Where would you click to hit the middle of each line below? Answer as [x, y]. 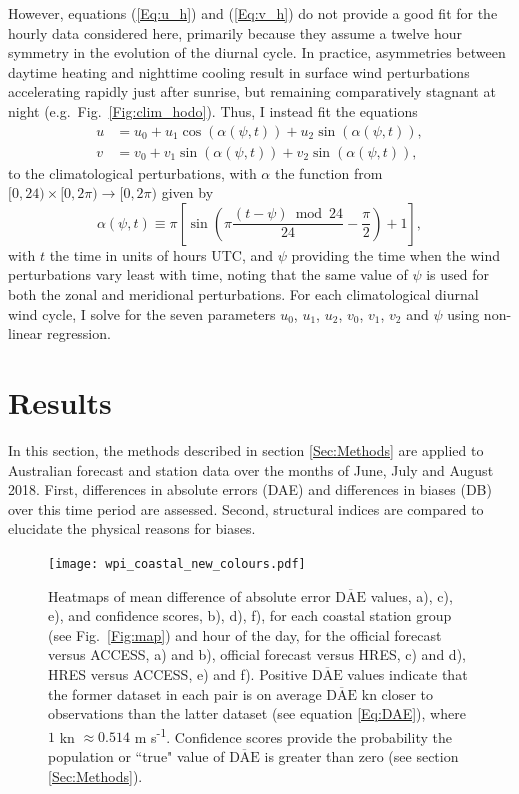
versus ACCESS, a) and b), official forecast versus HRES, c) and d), [257, 654]
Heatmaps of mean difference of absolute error [189, 595]
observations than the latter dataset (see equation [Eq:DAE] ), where [257, 713]
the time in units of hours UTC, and [161, 254]
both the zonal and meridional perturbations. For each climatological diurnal [243, 294]
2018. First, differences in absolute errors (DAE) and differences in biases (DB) [250, 489]
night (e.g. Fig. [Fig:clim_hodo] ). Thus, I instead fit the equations [213, 110]
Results [60, 401]
